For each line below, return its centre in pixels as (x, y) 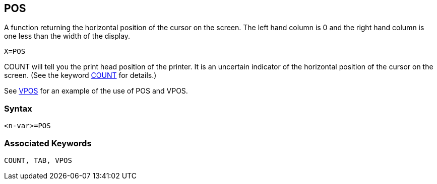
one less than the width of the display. (67, 36)
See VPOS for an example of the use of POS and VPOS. (96, 91)
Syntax (18, 108)
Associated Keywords (48, 143)
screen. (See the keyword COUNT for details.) (80, 75)
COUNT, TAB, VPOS (38, 160)
